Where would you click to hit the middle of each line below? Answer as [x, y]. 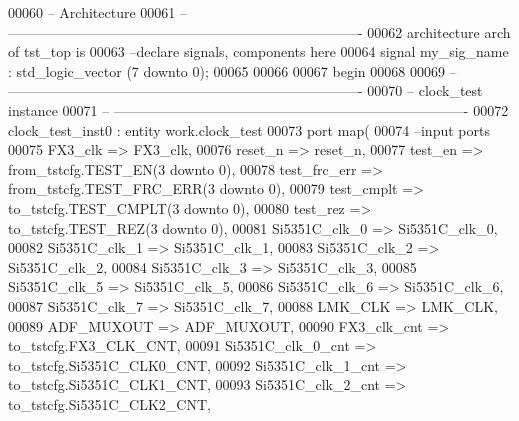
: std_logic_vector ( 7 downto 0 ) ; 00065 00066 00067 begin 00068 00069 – [232, 70]
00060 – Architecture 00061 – [97, 12]
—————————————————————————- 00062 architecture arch [259, 31]
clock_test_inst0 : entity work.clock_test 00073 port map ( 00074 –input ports [249, 129]
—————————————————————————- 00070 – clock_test [245, 90]
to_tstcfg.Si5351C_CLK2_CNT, [109, 403]
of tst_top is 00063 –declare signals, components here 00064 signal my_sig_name [258, 51]
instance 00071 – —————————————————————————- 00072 [258, 109]
